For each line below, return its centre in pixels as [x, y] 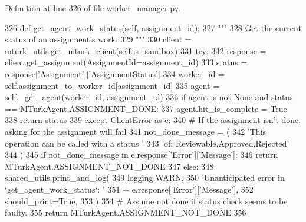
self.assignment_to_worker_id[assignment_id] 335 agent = [112, 85]
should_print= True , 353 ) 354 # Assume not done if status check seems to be [146, 201]
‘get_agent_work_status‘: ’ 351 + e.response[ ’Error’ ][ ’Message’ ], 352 [129, 189]
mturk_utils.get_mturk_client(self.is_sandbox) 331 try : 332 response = [136, 50]
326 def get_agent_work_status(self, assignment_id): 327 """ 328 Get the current [153, 27]
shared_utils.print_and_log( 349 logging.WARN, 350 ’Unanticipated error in [145, 178]
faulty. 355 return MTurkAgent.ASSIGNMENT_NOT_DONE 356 [126, 212]
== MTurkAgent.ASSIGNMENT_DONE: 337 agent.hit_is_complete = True [146, 108]
